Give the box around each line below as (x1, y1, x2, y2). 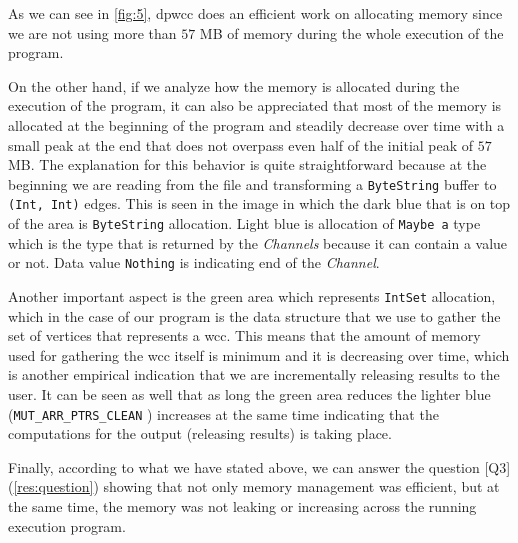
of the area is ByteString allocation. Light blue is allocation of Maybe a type (8, 213, 481, 234)
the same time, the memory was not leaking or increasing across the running (8, 496, 477, 517)
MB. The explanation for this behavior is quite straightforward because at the (8, 154, 487, 175)
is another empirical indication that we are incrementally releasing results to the (8, 364, 500, 385)
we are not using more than (8, 22, 177, 43)
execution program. (8, 515, 126, 536)
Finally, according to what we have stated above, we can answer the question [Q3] (8, 456, 511, 477)
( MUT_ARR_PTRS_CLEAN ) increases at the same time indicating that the (8, 403, 439, 424)
